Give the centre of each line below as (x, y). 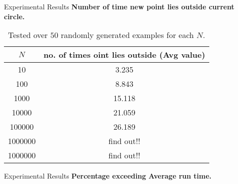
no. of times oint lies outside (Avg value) (124, 55)
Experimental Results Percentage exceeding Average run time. (108, 176)
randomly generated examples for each (127, 35)
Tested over (28, 35)
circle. (14, 16)
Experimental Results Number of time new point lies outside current (119, 6)
